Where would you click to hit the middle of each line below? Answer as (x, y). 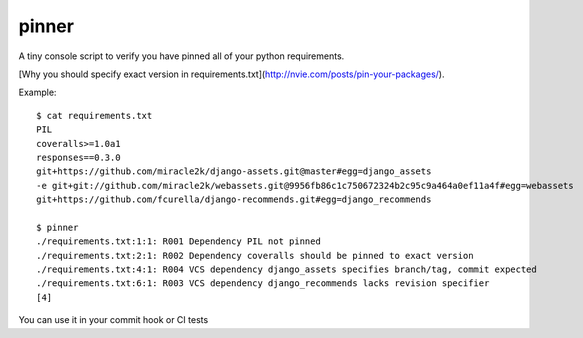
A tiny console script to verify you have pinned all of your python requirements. (181, 56)
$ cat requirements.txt (94, 115)
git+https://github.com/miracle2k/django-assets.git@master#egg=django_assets (234, 171)
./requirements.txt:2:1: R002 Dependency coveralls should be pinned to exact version (255, 255)
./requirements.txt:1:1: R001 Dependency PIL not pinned (179, 241)
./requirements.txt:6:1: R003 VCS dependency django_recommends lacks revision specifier (263, 283)
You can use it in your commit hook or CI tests (113, 320)
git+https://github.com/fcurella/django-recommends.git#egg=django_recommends (234, 199)
